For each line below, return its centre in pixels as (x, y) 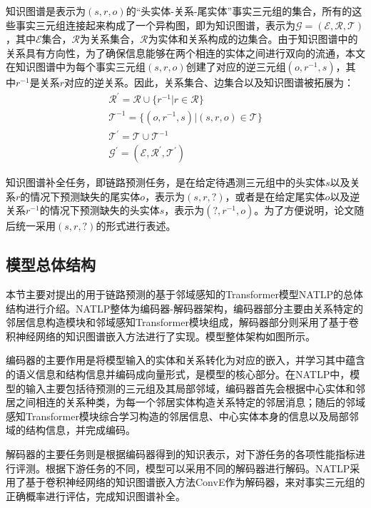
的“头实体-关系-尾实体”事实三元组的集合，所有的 (239, 11)
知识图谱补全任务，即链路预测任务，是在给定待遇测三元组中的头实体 (166, 182)
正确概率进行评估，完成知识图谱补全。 (96, 496)
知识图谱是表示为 (46, 11)
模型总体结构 (51, 264)
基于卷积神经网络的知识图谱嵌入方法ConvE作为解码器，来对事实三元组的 (195, 482)
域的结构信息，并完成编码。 (71, 430)
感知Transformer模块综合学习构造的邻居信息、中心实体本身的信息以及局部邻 (182, 416)
